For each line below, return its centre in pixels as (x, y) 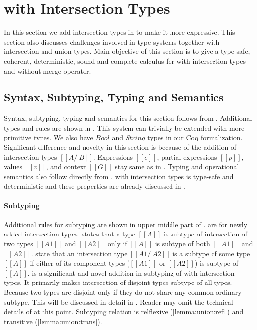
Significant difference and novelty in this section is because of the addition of (120, 147)
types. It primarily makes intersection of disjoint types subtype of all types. (118, 282)
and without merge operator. (48, 71)
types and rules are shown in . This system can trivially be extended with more (124, 127)
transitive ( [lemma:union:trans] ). (53, 321)
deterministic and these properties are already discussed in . (95, 186)
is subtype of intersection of (206, 234)
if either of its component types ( (80, 263)
